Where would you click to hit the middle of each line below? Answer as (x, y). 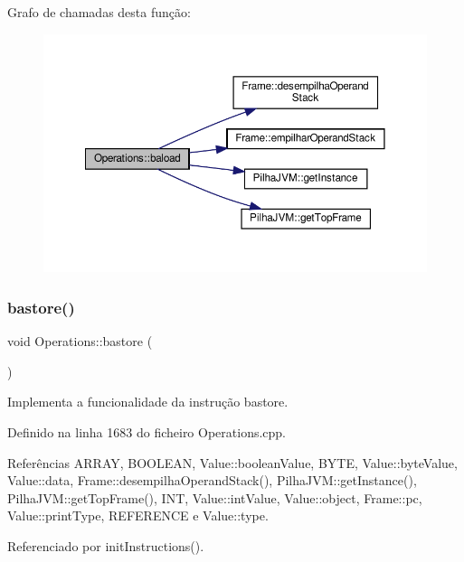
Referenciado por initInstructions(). (106, 545)
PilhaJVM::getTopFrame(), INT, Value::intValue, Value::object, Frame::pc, (215, 497)
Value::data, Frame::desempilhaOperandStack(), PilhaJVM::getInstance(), (212, 480)
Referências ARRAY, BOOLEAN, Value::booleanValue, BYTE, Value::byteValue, (232, 462)
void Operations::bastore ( (80, 341)
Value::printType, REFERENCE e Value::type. (138, 515)
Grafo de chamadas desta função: (99, 12)
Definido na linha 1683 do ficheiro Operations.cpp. (147, 431)
